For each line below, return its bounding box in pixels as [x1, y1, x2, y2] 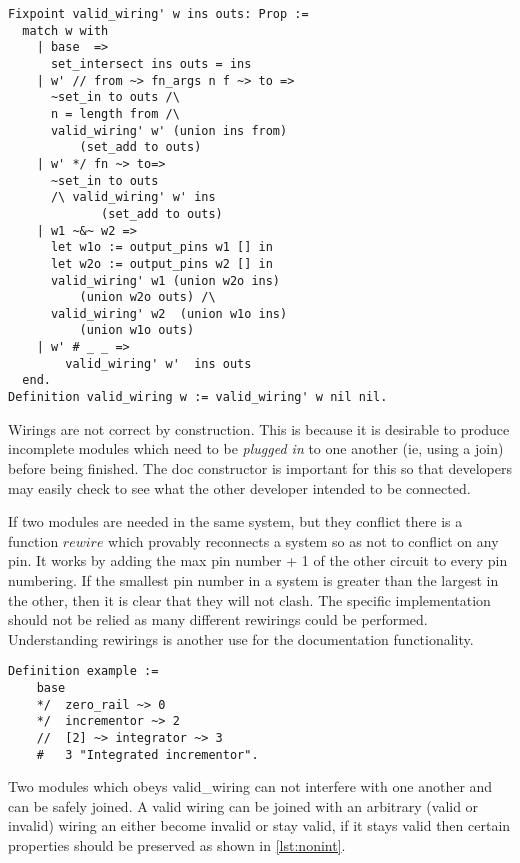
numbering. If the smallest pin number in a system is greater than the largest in [8, 569, 499, 590]
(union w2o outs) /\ [79, 290, 216, 305]
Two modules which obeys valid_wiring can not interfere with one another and [8, 776, 493, 797]
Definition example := [8, 664, 159, 679]
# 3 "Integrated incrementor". [36, 747, 259, 762]
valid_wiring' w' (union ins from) [50, 123, 288, 138]
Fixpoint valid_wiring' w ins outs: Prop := [8, 7, 309, 21]
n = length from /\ [50, 106, 180, 121]
